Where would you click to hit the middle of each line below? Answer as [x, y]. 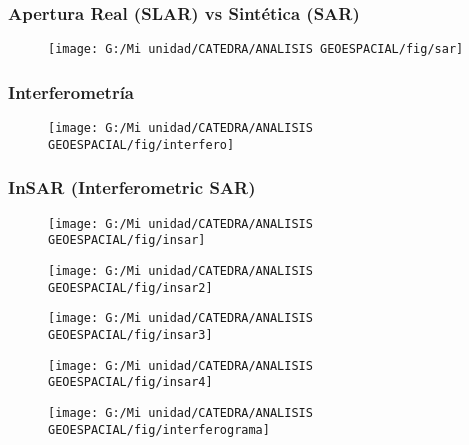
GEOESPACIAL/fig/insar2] [130, 287]
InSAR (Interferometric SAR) [132, 187]
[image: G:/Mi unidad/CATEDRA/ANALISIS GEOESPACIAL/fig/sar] [256, 49]
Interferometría [71, 91]
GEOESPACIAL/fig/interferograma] [159, 429]
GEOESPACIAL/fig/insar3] [130, 334]
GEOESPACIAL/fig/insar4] [130, 382]
